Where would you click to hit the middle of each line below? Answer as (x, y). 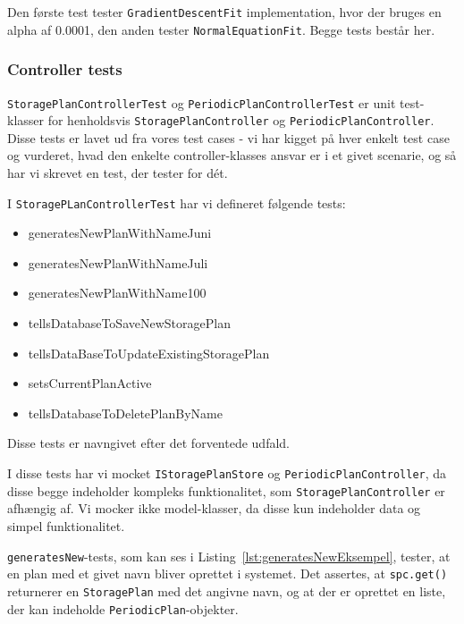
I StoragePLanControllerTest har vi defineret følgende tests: (177, 202)
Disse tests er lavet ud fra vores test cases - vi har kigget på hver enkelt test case (228, 137)
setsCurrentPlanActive (90, 383)
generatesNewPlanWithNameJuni (120, 233)
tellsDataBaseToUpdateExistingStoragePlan (149, 353)
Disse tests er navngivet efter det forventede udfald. (148, 443)
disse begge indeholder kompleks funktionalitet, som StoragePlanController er (226, 490)
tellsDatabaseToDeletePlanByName (125, 413)
